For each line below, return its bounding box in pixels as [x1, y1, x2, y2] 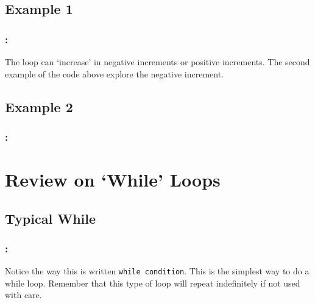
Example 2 [5, 97, 73, 116]
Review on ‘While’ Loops [5, 167, 221, 191]
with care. [5, 288, 42, 301]
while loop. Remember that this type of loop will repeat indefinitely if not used [5, 276, 300, 289]
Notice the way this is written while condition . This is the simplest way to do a [5, 265, 310, 277]
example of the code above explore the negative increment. [5, 67, 224, 80]
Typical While [5, 209, 96, 227]
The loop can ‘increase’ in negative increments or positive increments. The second [5, 55, 310, 68]
